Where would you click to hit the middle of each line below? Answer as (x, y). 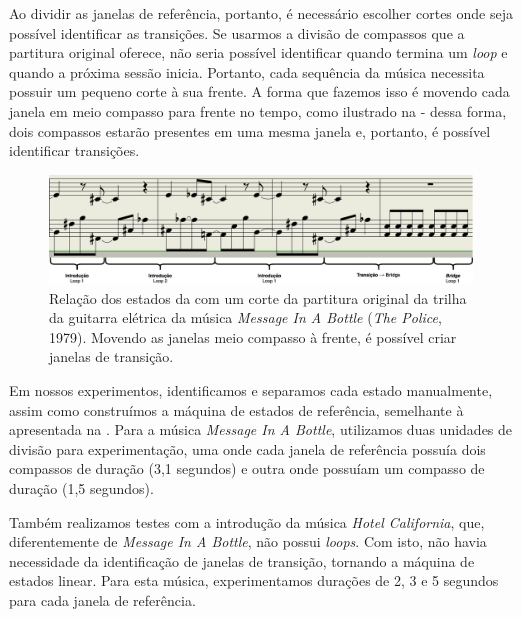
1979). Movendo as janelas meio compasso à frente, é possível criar (253, 336)
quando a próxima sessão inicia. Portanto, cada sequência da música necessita (247, 71)
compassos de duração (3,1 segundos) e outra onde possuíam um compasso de (247, 468)
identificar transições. (74, 150)
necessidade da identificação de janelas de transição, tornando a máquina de (242, 560)
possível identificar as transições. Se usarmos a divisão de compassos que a (237, 32)
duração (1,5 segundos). (81, 488)
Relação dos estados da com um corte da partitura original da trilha (258, 297)
